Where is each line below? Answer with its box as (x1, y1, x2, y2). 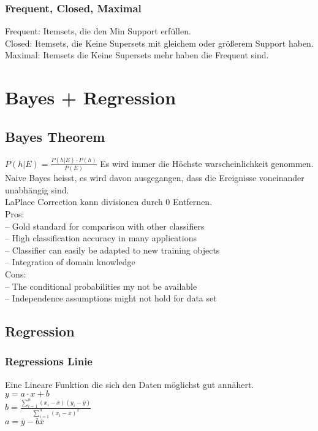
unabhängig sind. (5, 183, 69, 196)
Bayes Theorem (5, 126, 105, 146)
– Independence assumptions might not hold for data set (5, 292, 217, 305)
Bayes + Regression (5, 85, 176, 110)
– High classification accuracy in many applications (5, 231, 197, 244)
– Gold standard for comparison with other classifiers (5, 219, 205, 232)
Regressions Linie (5, 354, 93, 369)
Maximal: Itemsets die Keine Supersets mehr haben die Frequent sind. (5, 49, 269, 61)
